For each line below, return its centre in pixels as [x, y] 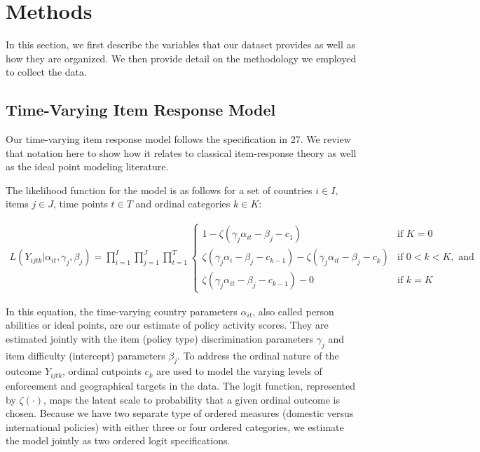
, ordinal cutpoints [102, 371]
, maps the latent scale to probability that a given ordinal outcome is [191, 399]
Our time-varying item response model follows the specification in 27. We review [178, 139]
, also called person [293, 311]
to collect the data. [46, 72]
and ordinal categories [183, 204]
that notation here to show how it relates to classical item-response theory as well [181, 152]
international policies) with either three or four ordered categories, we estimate [175, 426]
